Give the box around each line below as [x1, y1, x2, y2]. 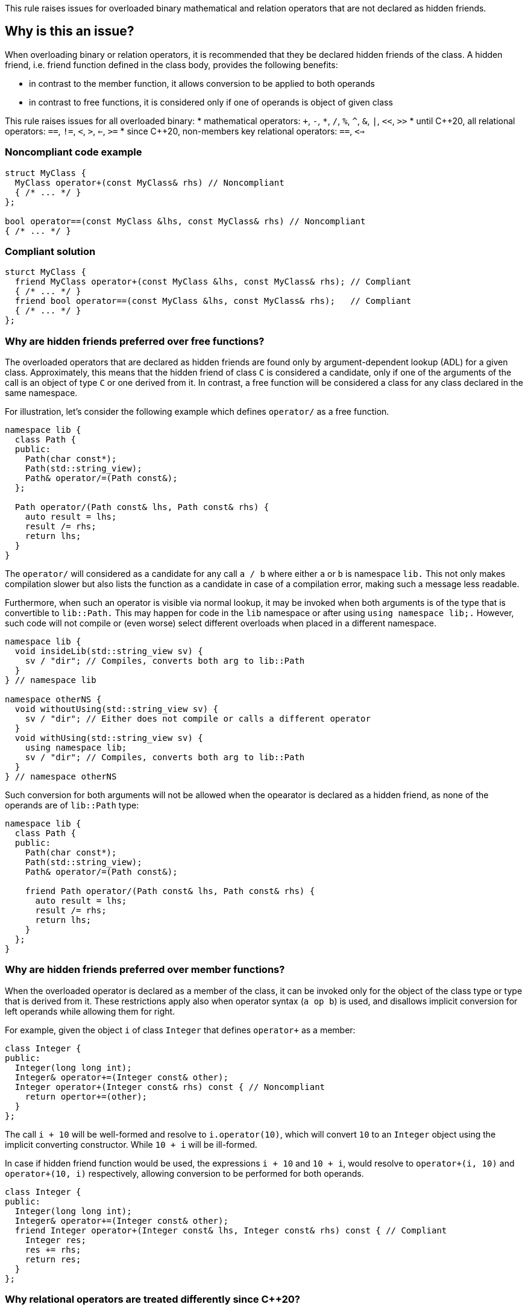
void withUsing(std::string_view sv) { [14, 733, 203, 743]
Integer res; [25, 1235, 86, 1245]
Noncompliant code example [5, 146, 142, 159]
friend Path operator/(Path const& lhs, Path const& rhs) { [25, 886, 315, 896]
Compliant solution [5, 245, 96, 257]
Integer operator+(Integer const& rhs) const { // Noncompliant [14, 1082, 325, 1092]
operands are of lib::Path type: [5, 800, 139, 811]
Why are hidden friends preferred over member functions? [5, 963, 285, 976]
